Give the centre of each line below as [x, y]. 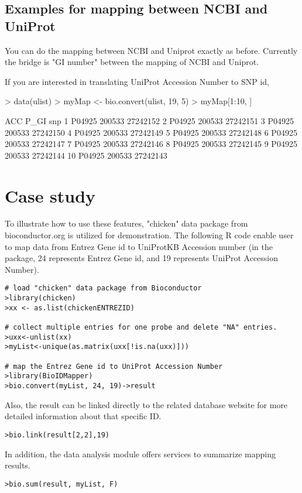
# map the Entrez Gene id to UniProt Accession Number [114, 366]
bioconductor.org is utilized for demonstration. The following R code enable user [149, 235]
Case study [50, 195]
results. [18, 465]
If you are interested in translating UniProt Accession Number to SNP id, [137, 81]
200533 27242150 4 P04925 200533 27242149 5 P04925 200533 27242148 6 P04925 [151, 132]
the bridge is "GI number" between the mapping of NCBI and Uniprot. [132, 62]
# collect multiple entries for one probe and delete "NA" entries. [141, 328]
